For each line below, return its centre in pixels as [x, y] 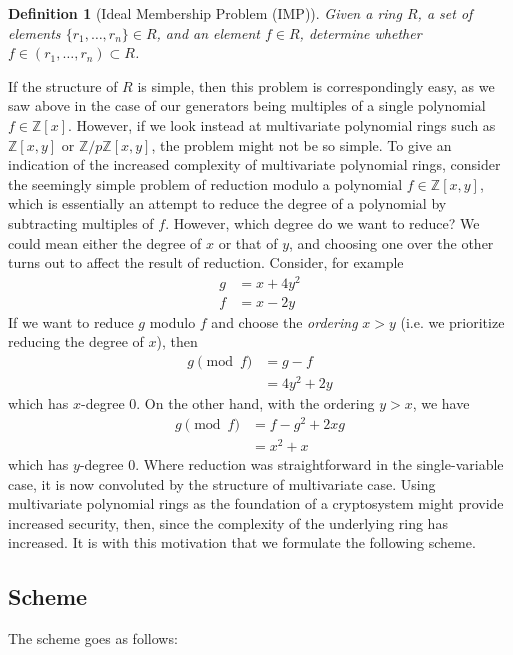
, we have [441, 403]
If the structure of [63, 85]
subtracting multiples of [81, 222]
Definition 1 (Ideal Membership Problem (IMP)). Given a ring [205, 13]
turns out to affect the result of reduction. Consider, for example [206, 262]
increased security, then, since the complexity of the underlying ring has [228, 522]
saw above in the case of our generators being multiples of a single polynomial [247, 105]
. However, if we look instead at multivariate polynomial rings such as [281, 124]
